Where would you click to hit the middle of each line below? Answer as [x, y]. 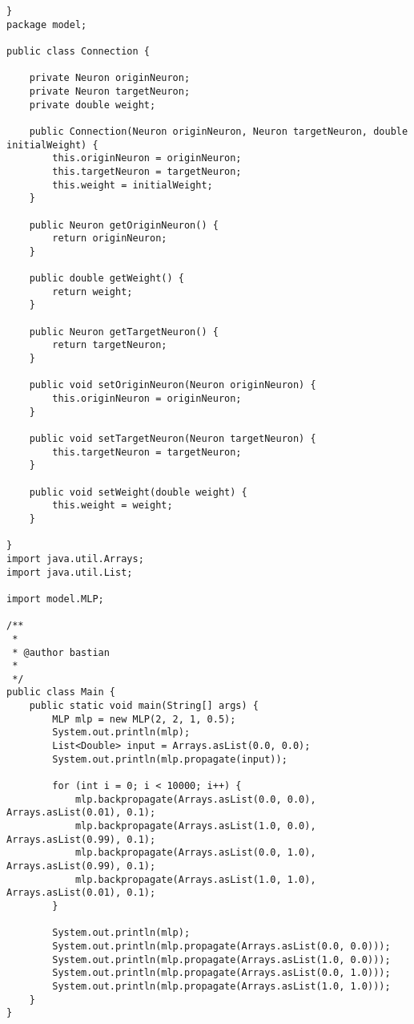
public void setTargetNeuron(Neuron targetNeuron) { [173, 439]
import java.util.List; [70, 572]
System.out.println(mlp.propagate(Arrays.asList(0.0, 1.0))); [221, 973]
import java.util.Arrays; [75, 559]
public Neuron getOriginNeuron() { [124, 225]
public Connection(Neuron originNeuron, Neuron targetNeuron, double [219, 131]
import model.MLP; [55, 599]
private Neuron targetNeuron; [110, 91]
